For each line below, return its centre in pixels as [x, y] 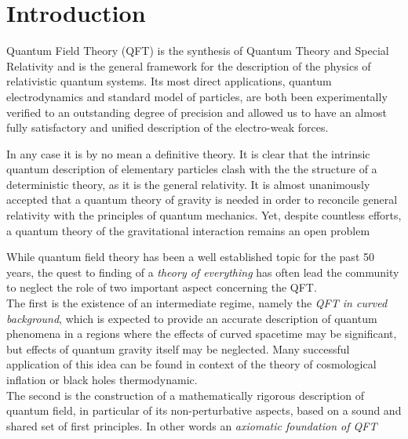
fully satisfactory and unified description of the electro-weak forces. [168, 127]
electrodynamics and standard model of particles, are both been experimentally [197, 96]
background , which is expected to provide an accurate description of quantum [192, 318]
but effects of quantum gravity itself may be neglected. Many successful [178, 348]
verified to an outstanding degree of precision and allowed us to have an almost [197, 112]
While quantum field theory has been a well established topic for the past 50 [190, 257]
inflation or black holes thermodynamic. [102, 379]
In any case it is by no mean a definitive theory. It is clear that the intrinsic [188, 153]
